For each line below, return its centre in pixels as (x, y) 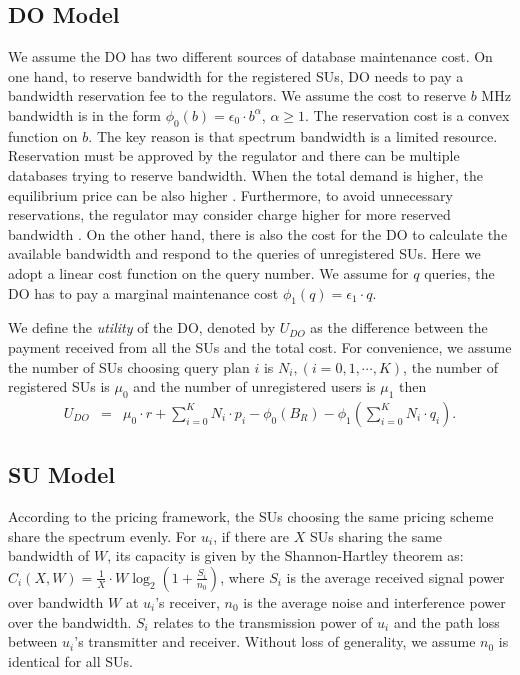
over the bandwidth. (70, 621)
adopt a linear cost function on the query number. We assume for (208, 272)
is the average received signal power (395, 576)
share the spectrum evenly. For (102, 535)
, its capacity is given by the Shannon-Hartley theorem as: (285, 555)
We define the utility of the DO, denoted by (142, 327)
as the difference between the (399, 327)
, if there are (251, 535)
